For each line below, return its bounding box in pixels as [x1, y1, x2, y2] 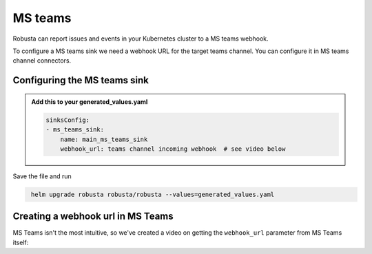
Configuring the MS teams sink [12, 74, 149, 86]
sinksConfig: [45, 116, 90, 124]
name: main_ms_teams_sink [60, 135, 148, 143]
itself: [12, 238, 29, 246]
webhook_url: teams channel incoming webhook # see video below [60, 145, 286, 153]
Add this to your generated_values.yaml [31, 97, 148, 106]
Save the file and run [12, 172, 72, 180]
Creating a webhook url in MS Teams [12, 211, 174, 222]
